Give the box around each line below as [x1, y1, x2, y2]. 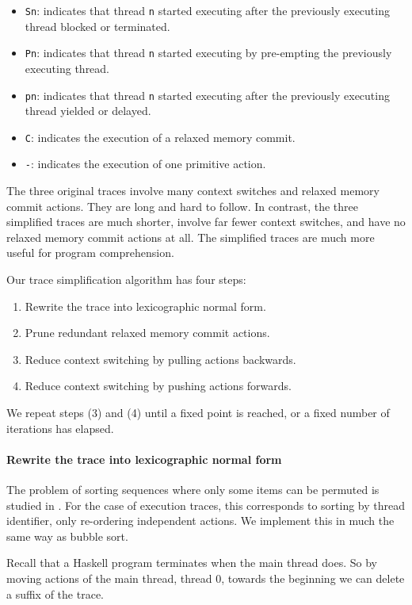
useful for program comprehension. [6, 244, 174, 261]
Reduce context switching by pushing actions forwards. [25, 377, 292, 394]
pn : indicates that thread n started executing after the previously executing [25, 86, 390, 103]
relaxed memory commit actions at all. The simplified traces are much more [6, 228, 375, 245]
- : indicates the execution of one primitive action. [25, 155, 266, 172]
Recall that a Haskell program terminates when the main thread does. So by [6, 554, 378, 571]
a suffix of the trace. [6, 585, 104, 602]
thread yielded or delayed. [25, 102, 151, 119]
